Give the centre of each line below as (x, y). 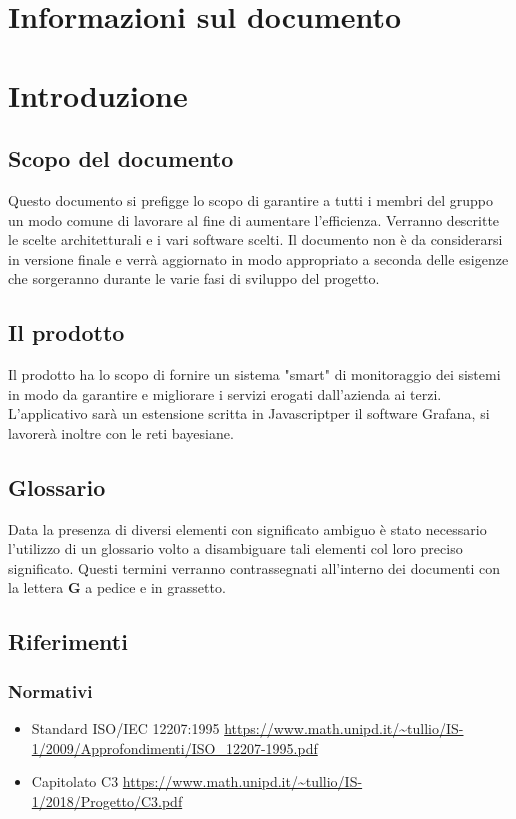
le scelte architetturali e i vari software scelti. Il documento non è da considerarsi (255, 239)
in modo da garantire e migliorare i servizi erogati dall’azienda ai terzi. (225, 393)
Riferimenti (68, 641)
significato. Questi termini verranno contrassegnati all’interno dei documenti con (254, 567)
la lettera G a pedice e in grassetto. (117, 587)
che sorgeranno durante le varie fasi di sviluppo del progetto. (194, 278)
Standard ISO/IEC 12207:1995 (125, 728)
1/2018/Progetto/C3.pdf (107, 800)
